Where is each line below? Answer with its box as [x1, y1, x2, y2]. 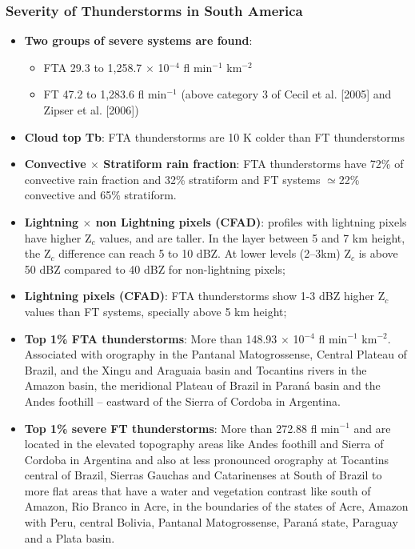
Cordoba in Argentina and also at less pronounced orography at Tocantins [24, 451, 389, 467]
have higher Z [24, 229, 92, 246]
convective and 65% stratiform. [24, 186, 177, 203]
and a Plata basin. [24, 529, 115, 546]
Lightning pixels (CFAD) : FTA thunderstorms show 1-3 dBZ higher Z [24, 287, 385, 304]
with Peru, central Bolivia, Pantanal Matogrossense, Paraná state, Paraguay [24, 514, 398, 531]
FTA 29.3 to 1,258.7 [43, 58, 142, 75]
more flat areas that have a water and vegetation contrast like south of [24, 482, 371, 499]
